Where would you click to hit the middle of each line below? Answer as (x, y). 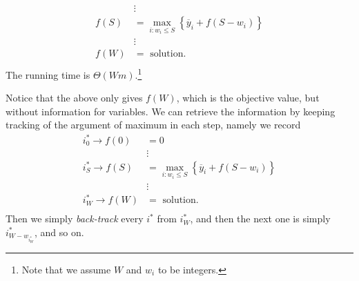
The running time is (48, 74)
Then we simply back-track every (75, 219)
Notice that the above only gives (74, 98)
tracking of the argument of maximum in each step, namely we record (153, 125)
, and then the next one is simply (260, 219)
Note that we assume (66, 269)
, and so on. (59, 232)
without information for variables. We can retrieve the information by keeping (171, 111)
